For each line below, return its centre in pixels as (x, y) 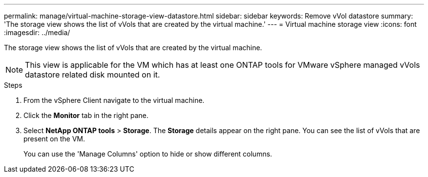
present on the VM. (54, 139)
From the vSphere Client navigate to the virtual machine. (114, 100)
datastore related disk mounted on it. (93, 75)
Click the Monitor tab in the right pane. (86, 115)
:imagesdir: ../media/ (37, 32)
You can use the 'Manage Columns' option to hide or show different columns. (148, 154)
